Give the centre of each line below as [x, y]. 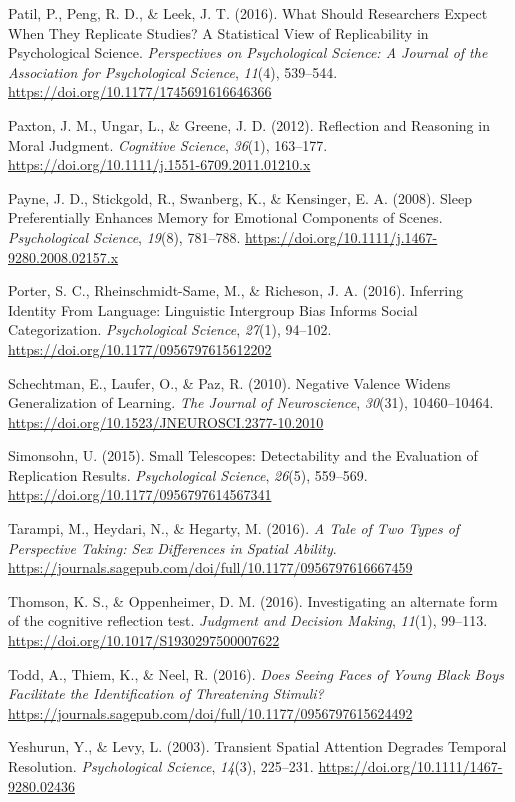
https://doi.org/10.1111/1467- [410, 766]
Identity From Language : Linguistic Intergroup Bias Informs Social [213, 309]
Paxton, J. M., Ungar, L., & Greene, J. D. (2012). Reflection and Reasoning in [249, 124]
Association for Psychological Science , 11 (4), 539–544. [173, 71]
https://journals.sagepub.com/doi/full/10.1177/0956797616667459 [210, 567]
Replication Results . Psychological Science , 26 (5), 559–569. [188, 474]
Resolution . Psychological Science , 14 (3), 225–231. [161, 766]
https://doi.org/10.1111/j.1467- [341, 236]
